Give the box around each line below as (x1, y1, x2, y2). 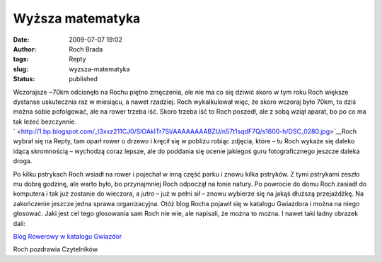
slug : (13, 64, 28, 73)
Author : (13, 44, 37, 53)
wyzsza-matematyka (69, 64, 130, 73)
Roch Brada (69, 44, 103, 53)
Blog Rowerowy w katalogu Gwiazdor (13, 232, 122, 240)
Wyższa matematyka (13, 11, 141, 26)
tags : (13, 55, 29, 64)
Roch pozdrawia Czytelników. (13, 245, 99, 254)
